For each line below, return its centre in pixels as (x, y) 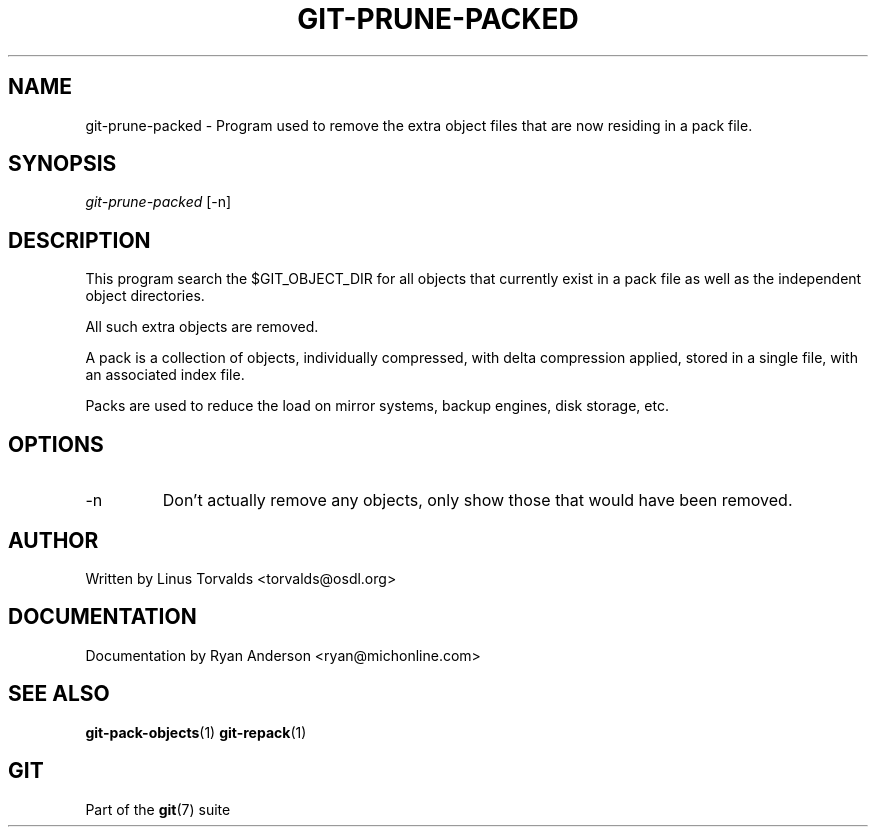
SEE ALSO (59, 694)
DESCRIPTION (79, 240)
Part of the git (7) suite (158, 809)
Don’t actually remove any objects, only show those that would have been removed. (477, 500)
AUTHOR (53, 540)
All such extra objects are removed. (202, 327)
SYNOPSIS (62, 164)
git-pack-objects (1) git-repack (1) (196, 732)
